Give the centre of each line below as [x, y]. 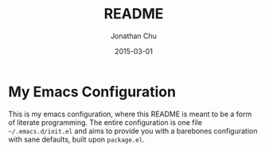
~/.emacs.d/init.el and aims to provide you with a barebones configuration [133, 131]
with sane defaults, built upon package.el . [76, 139]
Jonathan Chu [134, 36]
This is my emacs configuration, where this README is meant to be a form [130, 114]
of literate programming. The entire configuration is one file [105, 122]
